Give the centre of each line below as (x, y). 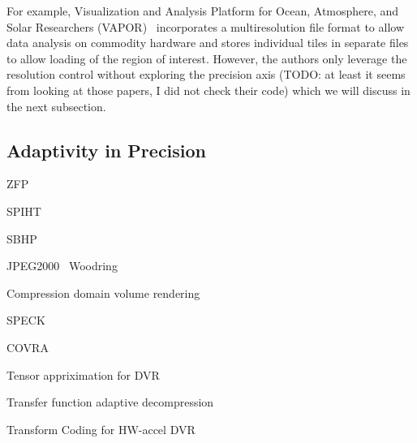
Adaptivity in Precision (107, 150)
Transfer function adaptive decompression (110, 402)
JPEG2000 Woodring (62, 266)
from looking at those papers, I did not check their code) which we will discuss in (208, 90)
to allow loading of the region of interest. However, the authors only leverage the (207, 58)
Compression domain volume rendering (103, 292)
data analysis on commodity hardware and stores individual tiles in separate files (208, 43)
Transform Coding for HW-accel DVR (101, 429)
